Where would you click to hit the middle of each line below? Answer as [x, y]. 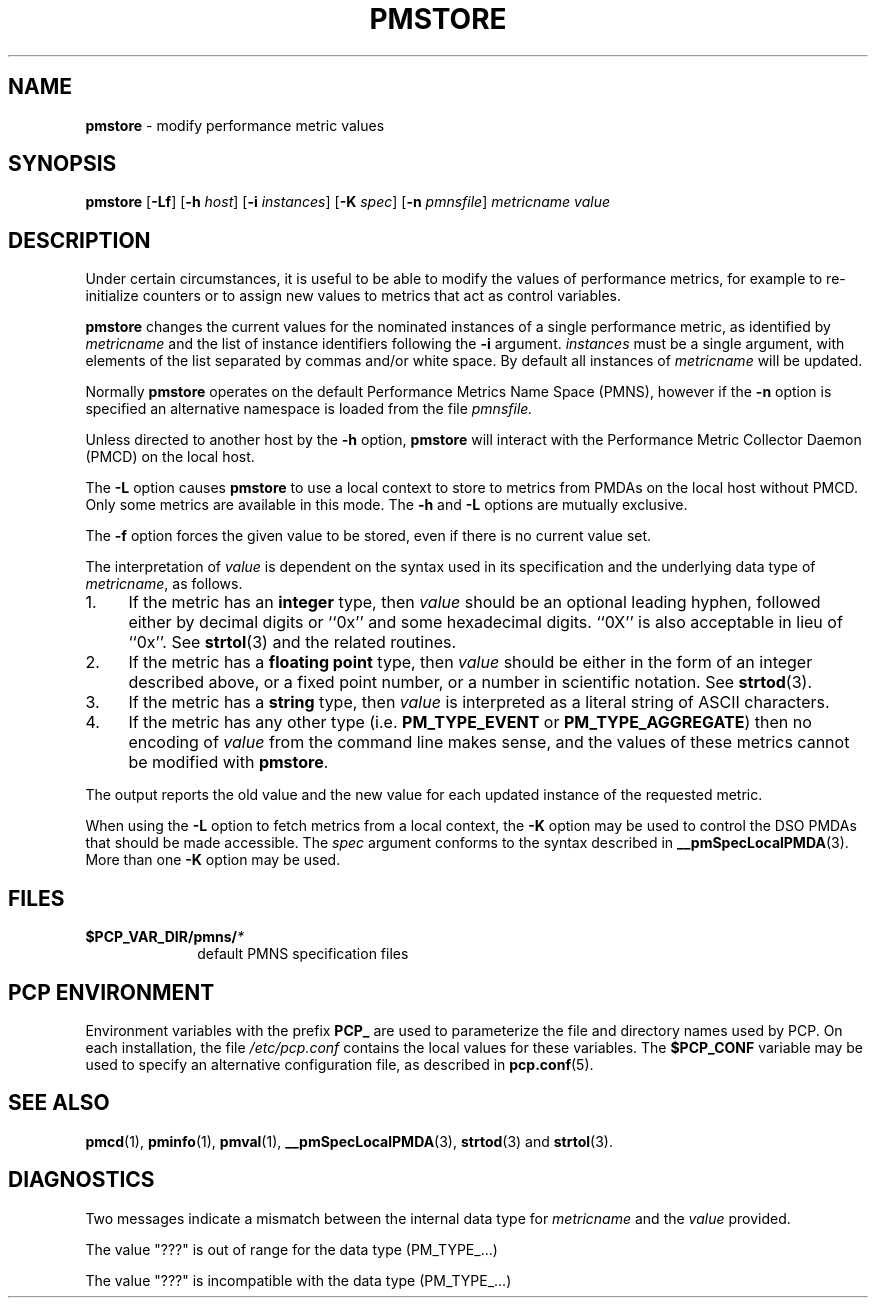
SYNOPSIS [62, 164]
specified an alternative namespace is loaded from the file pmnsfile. [309, 409]
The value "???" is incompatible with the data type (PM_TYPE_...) [298, 1280]
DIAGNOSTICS [81, 1180]
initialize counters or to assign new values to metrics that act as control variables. [353, 296]
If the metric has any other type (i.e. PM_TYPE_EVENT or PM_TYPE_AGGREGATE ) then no [470, 722]
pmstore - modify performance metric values [235, 125]
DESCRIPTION [79, 240]
